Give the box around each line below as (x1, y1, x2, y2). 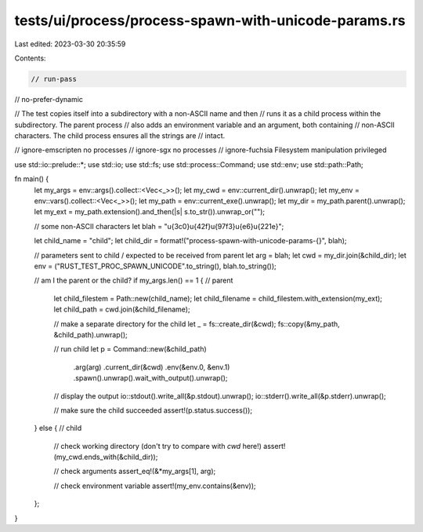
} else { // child (34, 424, 82, 433)
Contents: (14, 53, 46, 63)
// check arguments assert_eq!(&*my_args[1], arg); (53, 467, 216, 476)
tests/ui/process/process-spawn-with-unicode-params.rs (14, 12, 406, 29)
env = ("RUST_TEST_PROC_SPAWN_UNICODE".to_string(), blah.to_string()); (34, 261, 277, 271)
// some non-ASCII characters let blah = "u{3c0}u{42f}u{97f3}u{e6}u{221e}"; (34, 221, 284, 231)
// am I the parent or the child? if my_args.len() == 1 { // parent (34, 275, 233, 286)
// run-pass (31, 75, 78, 83)
